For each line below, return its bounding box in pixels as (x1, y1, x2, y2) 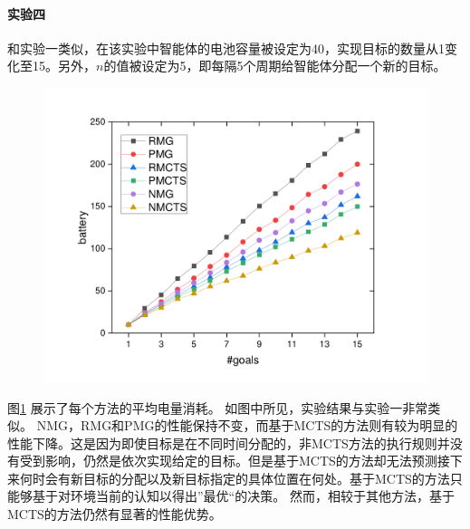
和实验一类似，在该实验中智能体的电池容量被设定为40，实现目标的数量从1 (7, 38, 445, 57)
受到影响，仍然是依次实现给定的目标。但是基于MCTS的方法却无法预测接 (19, 451, 450, 470)
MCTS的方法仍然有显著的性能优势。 (7, 505, 222, 524)
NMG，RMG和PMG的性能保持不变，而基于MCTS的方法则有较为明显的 (36, 416, 458, 435)
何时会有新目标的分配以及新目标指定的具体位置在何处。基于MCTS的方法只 (19, 468, 463, 487)
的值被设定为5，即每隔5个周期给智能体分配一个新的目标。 (103, 56, 446, 75)
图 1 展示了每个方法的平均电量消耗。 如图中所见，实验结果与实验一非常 (7, 398, 428, 417)
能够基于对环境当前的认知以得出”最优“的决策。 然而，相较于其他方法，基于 (7, 486, 455, 505)
